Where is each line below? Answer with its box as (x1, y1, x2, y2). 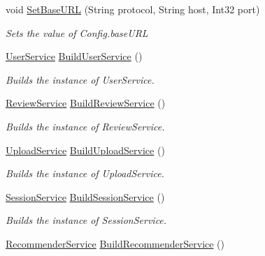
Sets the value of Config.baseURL (6, 25, 148, 40)
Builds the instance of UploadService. (6, 166, 164, 181)
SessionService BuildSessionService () (6, 189, 165, 204)
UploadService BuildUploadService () (6, 142, 165, 157)
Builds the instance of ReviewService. (6, 119, 165, 133)
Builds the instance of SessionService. (6, 213, 167, 227)
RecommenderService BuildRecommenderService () (6, 236, 225, 250)
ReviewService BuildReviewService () (6, 96, 166, 110)
